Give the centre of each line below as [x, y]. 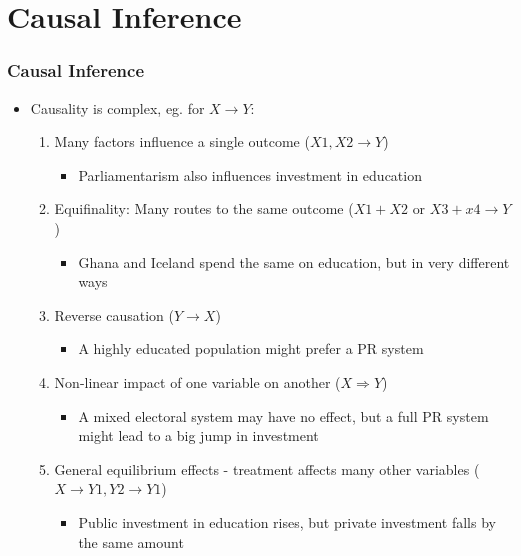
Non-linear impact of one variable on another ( [197, 381]
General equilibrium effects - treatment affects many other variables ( [267, 468]
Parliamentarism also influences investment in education [250, 174]
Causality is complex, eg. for [117, 107]
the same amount [131, 541]
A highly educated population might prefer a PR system [251, 348]
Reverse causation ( [114, 314]
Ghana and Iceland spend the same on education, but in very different [294, 261]
